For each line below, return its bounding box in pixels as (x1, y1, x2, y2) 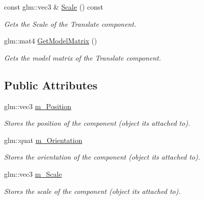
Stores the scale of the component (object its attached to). (4, 185, 181, 196)
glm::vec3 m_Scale (4, 168, 62, 179)
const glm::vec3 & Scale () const (4, 2, 103, 12)
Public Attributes (4, 77, 98, 92)
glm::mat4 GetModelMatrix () (4, 35, 97, 46)
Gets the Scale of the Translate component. (4, 18, 137, 29)
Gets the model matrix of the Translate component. (4, 52, 161, 63)
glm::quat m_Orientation (4, 134, 83, 145)
